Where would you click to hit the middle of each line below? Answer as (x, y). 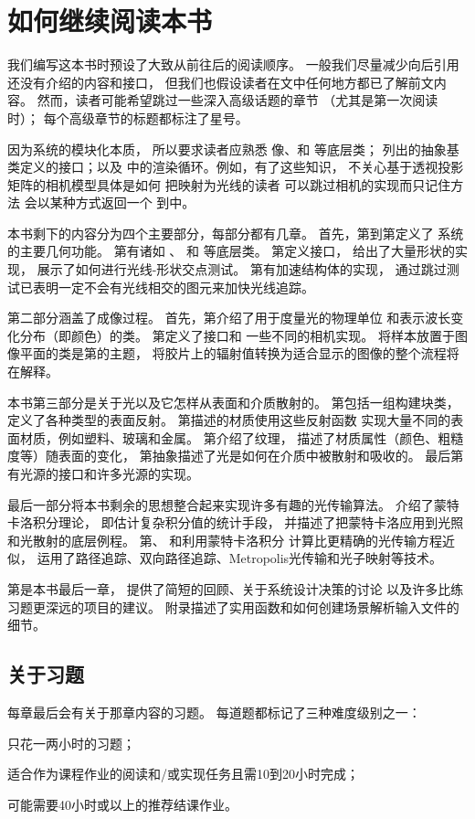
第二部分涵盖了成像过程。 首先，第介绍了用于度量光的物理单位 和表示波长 (229, 318)
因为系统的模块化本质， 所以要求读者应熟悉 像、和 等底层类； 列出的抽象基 (233, 149)
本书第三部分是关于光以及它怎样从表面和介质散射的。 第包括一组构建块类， (233, 402)
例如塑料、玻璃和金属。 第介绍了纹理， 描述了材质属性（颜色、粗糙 (261, 437)
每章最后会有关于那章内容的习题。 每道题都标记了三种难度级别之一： (214, 712)
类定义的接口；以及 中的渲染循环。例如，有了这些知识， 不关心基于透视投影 (236, 167)
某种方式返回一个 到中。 (122, 202)
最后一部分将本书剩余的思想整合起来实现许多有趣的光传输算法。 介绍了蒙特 (233, 504)
